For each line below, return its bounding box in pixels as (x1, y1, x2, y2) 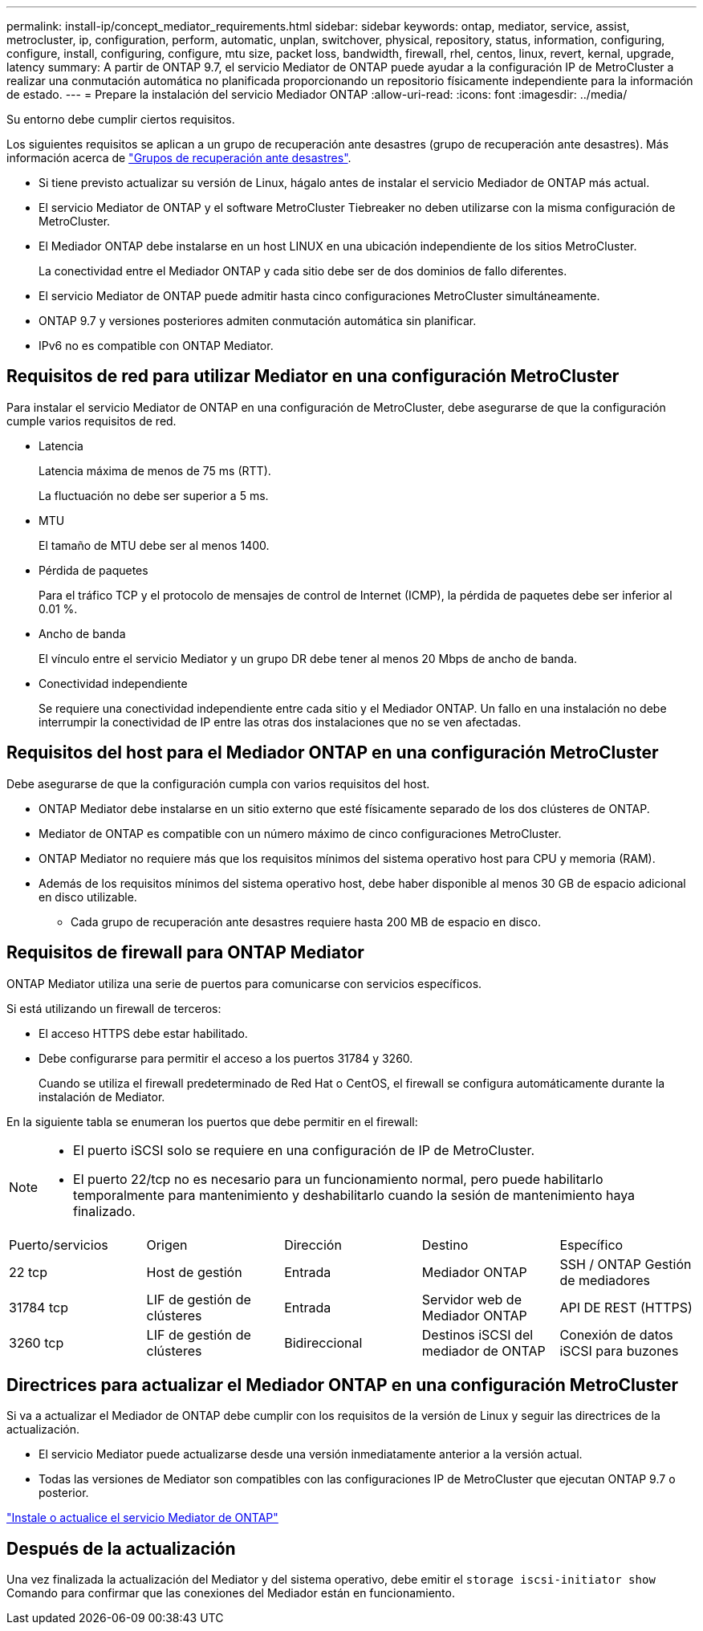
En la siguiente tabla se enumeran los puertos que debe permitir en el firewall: (6, 1114, 418, 1129)
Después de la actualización (6, 1538, 236, 1559)
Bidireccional (284, 1334, 363, 1351)
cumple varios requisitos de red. (6, 413, 177, 428)
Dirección (284, 1236, 342, 1253)
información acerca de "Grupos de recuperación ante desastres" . (6, 151, 351, 165)
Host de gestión (146, 1263, 242, 1280)
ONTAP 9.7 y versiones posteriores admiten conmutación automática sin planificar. (39, 314, 477, 327)
